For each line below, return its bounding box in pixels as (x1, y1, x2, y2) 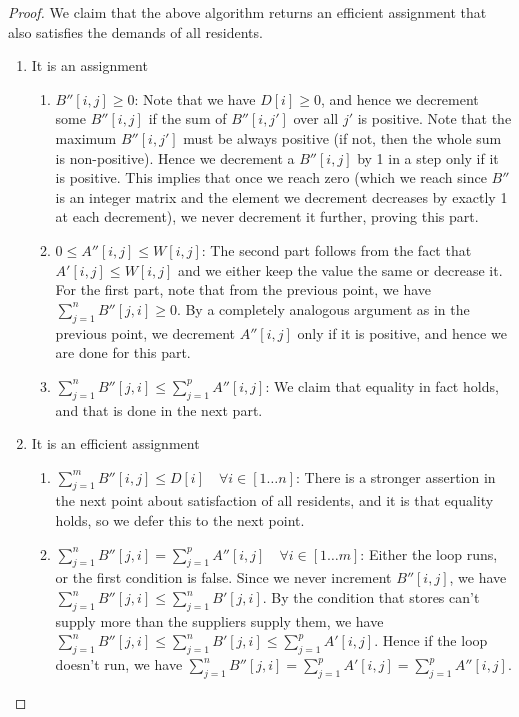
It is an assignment (31, 55, 148, 76)
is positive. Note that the (357, 108, 512, 129)
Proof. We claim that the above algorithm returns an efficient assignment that (8, 2, 487, 22)
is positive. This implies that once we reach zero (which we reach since (55, 167, 487, 188)
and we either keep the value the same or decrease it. (178, 259, 503, 280)
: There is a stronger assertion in (296, 466, 496, 487)
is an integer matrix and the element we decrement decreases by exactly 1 (55, 186, 508, 207)
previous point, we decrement (55, 322, 236, 343)
